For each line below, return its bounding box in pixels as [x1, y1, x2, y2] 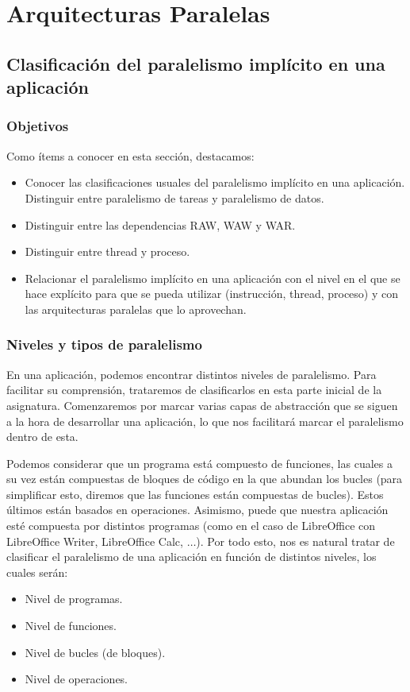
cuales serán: [6, 563, 68, 580]
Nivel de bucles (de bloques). [25, 644, 166, 660]
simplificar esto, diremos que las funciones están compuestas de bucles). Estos [6, 485, 384, 502]
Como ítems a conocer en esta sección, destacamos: [6, 147, 255, 164]
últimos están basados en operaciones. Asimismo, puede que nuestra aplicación [6, 501, 389, 518]
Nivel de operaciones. [25, 671, 128, 687]
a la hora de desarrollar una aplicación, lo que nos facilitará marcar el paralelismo [6, 412, 404, 429]
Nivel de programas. [25, 590, 123, 607]
